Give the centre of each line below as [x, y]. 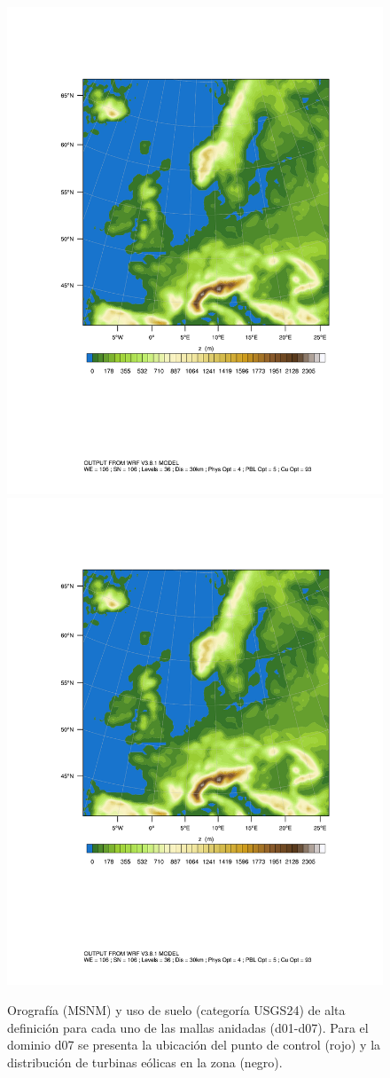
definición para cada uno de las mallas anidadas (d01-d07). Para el [188, 1027]
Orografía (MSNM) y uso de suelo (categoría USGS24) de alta [176, 1009]
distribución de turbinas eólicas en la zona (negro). [145, 1062]
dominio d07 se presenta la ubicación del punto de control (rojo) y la [194, 1045]
